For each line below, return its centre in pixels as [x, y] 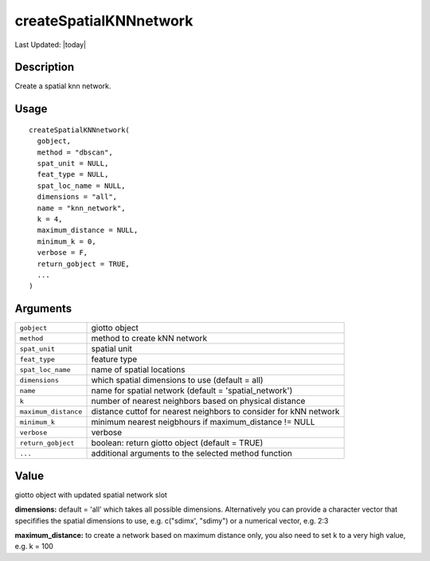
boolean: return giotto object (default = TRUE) [177, 443]
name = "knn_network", [81, 208]
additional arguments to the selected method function [192, 453]
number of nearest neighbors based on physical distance [198, 401]
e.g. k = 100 [34, 547]
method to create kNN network [149, 339]
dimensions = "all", [77, 197]
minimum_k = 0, [66, 241]
